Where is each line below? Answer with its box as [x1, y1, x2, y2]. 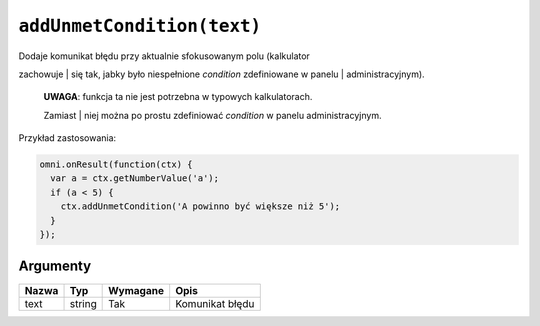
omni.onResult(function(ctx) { [39, 159, 194, 170]
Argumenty [18, 258, 92, 275]
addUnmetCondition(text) [18, 15, 262, 37]
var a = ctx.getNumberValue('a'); [50, 173, 220, 184]
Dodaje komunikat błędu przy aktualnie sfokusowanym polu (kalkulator [18, 50, 310, 62]
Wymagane [108, 283, 165, 297]
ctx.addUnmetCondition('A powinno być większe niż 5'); [60, 201, 341, 212]
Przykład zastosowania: [18, 132, 117, 144]
